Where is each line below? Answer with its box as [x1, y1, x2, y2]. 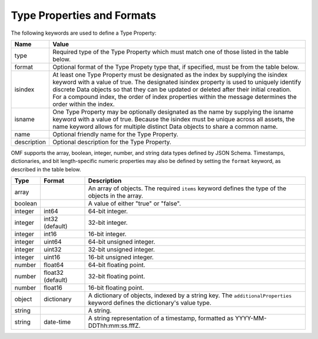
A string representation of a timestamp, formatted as [88, 314, 234, 323]
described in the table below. [11, 165, 82, 173]
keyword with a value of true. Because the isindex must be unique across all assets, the [52, 115, 295, 123]
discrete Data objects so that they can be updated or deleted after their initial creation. [52, 85, 291, 94]
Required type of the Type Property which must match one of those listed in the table [52, 48, 289, 56]
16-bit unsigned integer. [88, 253, 154, 261]
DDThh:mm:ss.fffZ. [88, 321, 141, 330]
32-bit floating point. [88, 272, 145, 281]
